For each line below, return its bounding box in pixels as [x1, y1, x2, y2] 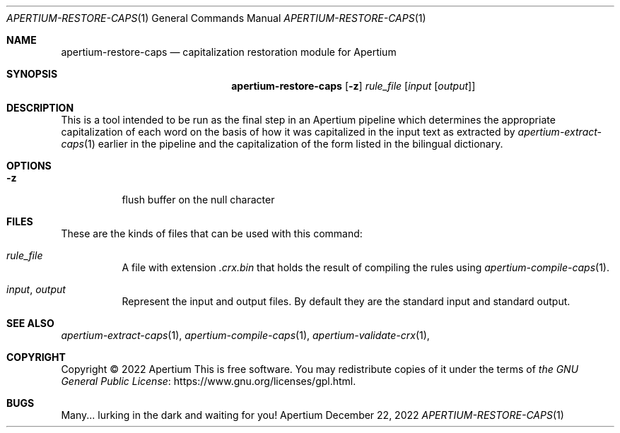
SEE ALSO [6, 317, 54, 329]
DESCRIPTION [6, 102, 74, 114]
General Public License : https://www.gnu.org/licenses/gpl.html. [61, 375, 356, 387]
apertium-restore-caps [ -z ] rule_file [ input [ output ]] [231, 80, 476, 92]
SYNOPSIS [6, 68, 58, 80]
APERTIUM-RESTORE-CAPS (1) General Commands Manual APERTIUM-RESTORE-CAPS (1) [6, 12, 426, 24]
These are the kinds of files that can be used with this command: [61, 227, 363, 239]
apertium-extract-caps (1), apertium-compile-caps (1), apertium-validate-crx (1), [61, 329, 430, 341]
